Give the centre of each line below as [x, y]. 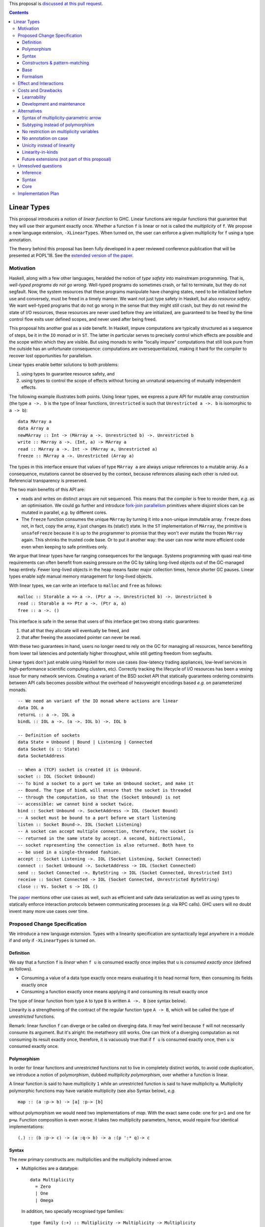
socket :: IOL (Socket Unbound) [57, 776]
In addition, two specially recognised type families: [73, 1211]
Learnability [34, 97]
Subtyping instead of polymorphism [58, 125]
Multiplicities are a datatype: [50, 1169]
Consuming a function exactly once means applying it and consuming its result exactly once [115, 992]
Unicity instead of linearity [49, 145]
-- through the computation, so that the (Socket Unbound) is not [99, 797]
